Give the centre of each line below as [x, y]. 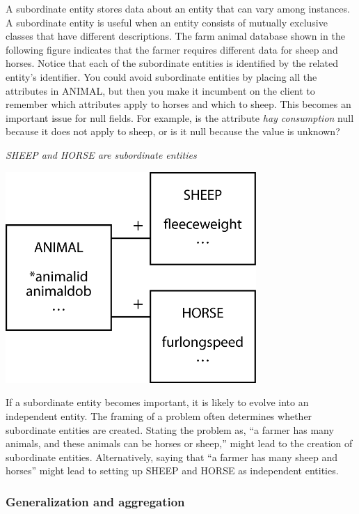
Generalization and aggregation [95, 501]
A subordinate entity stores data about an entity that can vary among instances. [178, 8]
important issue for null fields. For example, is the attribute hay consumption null [180, 117]
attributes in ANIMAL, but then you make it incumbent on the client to [160, 90]
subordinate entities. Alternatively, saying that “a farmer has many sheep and [171, 457]
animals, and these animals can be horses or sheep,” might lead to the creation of [179, 443]
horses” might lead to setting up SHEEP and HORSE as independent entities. [172, 470]
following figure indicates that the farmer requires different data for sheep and [172, 49]
